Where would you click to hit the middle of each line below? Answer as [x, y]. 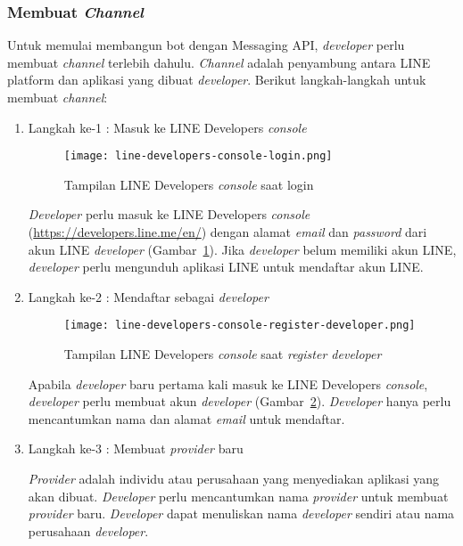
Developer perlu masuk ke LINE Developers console [169, 214]
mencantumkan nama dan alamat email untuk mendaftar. [186, 418]
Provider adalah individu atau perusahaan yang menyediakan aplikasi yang [234, 479]
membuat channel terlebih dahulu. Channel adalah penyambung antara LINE [219, 62]
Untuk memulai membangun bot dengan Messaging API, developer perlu [206, 45]
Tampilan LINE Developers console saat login [189, 184]
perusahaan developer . [88, 530]
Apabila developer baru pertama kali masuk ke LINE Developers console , [228, 383]
